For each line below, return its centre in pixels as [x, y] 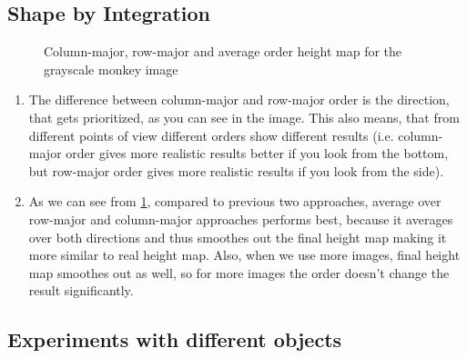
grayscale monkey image [111, 69]
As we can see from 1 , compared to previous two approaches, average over [235, 201]
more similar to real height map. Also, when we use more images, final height [244, 255]
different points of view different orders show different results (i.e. [211, 135]
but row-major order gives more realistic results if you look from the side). [236, 170]
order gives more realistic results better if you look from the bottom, [257, 153]
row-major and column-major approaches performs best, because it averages [241, 219]
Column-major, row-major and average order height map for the [223, 51]
